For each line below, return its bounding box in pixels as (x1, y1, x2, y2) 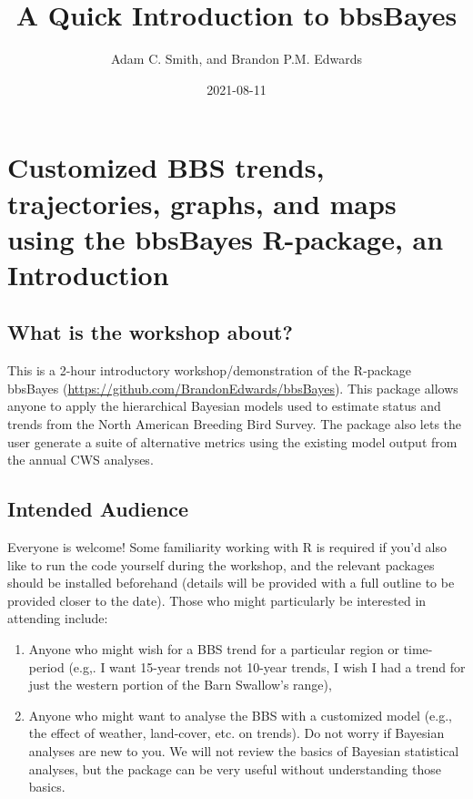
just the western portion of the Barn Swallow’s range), (28, 675, 332, 694)
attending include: (7, 609, 108, 628)
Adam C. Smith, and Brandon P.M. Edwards (110, 49, 363, 68)
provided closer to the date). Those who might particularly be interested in (7, 590, 427, 609)
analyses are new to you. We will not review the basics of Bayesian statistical (28, 741, 459, 760)
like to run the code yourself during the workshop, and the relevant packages (7, 555, 435, 574)
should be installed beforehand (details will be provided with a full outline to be (7, 573, 455, 592)
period (28, 657, 65, 676)
